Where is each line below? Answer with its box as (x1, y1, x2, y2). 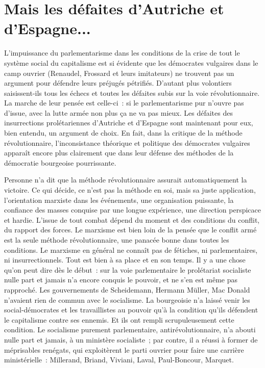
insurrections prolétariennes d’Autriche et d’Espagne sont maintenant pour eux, (4, 117, 253, 128)
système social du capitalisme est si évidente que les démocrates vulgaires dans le (4, 57, 258, 68)
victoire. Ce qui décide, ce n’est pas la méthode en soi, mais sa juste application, (4, 185, 256, 195)
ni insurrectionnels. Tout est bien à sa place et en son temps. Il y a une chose (4, 254, 246, 265)
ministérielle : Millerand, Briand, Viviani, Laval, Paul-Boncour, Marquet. (4, 354, 234, 365)
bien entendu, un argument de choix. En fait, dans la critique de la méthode (4, 127, 243, 138)
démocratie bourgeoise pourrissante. (4, 157, 116, 168)
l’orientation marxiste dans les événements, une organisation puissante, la (4, 194, 234, 205)
